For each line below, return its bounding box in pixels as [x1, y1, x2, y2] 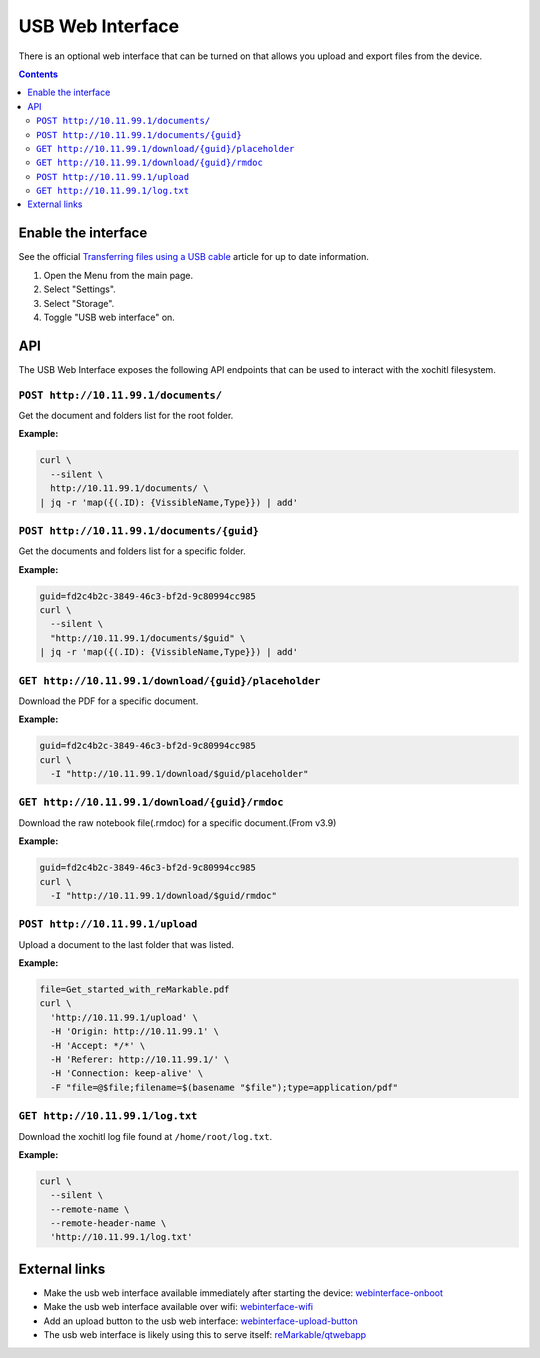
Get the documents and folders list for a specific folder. [18, 545, 246, 557]
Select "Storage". [43, 297, 115, 309]
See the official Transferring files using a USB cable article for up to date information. [18, 251, 369, 263]
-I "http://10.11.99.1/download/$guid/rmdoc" [50, 890, 277, 901]
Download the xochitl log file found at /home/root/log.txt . [18, 1130, 273, 1142]
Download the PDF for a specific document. [18, 695, 199, 707]
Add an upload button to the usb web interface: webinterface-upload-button [43, 1315, 359, 1327]
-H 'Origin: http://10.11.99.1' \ [50, 1026, 220, 1037]
